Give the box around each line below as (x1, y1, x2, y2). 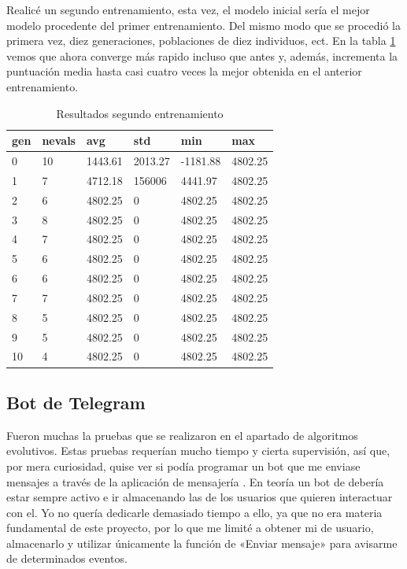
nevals (42, 132, 76, 149)
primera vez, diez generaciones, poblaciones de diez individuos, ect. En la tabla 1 (6, 32, 396, 49)
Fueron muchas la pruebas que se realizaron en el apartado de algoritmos (6, 427, 358, 443)
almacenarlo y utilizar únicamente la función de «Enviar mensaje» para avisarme (6, 534, 398, 551)
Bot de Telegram (6, 390, 146, 414)
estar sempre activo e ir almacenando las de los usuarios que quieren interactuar (6, 489, 393, 505)
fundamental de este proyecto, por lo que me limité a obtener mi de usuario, (6, 519, 374, 536)
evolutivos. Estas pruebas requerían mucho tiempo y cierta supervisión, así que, (6, 442, 390, 459)
